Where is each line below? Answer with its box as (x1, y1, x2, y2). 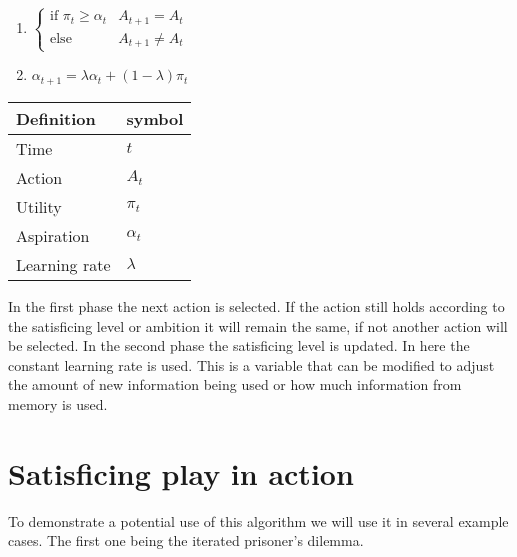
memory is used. (8, 393, 108, 414)
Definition (16, 106, 96, 130)
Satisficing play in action (8, 452, 354, 493)
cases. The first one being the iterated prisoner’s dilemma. (8, 530, 364, 551)
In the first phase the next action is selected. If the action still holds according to (8, 295, 505, 316)
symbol (126, 106, 184, 130)
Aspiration (16, 223, 90, 247)
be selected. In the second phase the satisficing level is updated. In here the (8, 335, 470, 356)
